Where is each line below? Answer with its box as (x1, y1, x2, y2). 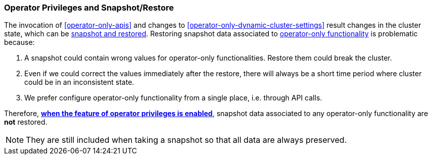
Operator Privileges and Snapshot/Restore (4, 3, 174, 13)
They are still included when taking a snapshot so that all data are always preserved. (26, 135, 347, 145)
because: (4, 38, 35, 47)
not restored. (4, 118, 47, 127)
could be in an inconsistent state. (24, 78, 134, 87)
